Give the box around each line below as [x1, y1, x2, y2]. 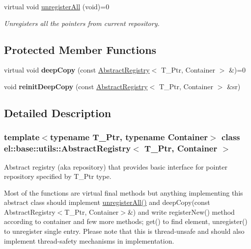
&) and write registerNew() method [127, 206, 235, 217]
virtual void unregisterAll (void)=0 [4, 1, 110, 11]
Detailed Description [4, 105, 112, 120]
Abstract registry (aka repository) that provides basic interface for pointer [4, 161, 227, 172]
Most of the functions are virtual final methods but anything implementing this [4, 187, 243, 198]
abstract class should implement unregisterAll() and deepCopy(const [4, 197, 210, 207]
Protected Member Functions [4, 42, 157, 57]
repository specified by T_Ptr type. [4, 171, 112, 181]
